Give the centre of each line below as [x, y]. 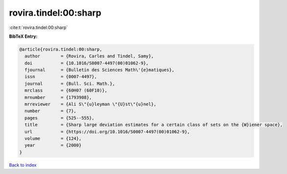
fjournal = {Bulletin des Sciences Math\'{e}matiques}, [100, 70]
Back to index [23, 165]
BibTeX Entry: [23, 36]
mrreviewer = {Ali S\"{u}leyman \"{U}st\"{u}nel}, [91, 104]
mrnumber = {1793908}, [58, 97]
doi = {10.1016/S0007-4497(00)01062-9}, [87, 63]
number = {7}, [51, 111]
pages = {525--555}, [60, 118]
